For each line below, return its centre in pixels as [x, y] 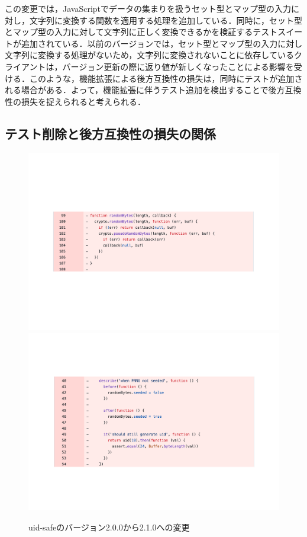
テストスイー [278, 32]
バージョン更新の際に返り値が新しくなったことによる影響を [178, 66]
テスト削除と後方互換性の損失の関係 [110, 133]
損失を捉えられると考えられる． [83, 101]
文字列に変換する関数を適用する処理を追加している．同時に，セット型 [166, 20]
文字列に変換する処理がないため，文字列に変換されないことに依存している [149, 55]
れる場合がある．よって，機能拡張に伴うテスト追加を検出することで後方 [145, 90]
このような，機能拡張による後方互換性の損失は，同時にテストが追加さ [166, 78]
